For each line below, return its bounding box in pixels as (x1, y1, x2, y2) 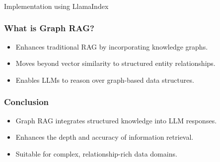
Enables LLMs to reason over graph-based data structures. (15, 74, 194, 85)
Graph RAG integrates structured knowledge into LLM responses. (15, 115, 217, 125)
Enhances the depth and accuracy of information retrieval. (15, 132, 194, 142)
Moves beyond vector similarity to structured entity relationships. (15, 58, 216, 68)
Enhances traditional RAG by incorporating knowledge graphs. (15, 41, 208, 52)
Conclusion (4, 96, 49, 108)
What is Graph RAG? (4, 22, 94, 34)
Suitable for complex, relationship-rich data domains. (15, 148, 177, 159)
